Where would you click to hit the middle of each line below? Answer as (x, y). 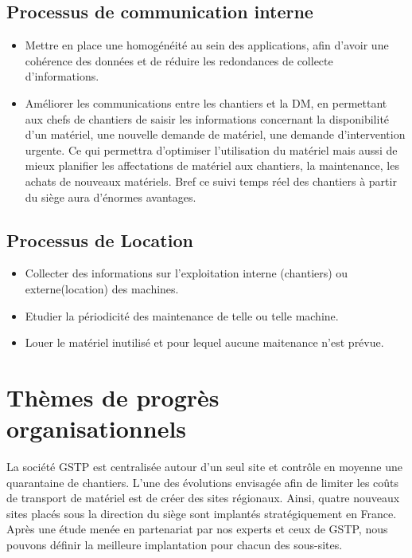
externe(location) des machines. (102, 288)
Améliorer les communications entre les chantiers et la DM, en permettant (206, 102)
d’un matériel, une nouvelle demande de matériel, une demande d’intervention (215, 134)
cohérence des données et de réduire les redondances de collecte (179, 60)
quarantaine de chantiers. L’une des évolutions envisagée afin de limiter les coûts (203, 482)
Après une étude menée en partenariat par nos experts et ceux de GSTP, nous (197, 529)
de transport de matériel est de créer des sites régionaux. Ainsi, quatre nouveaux (203, 498)
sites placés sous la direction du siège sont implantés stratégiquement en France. (202, 513)
